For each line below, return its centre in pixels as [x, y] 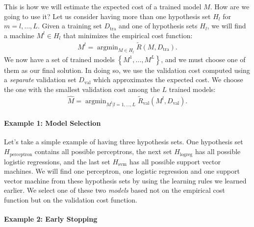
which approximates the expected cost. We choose [168, 79]
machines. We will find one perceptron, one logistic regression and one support [122, 171]
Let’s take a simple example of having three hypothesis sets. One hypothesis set [124, 142]
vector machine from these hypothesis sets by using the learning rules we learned [125, 180]
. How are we [230, 6]
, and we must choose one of [203, 59]
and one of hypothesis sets [158, 26]
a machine [19, 35]
